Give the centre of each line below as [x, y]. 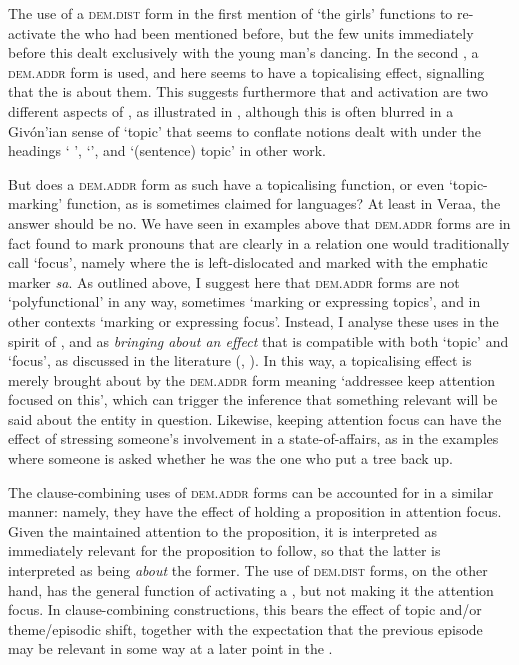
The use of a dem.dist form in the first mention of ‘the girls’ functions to [230, 13]
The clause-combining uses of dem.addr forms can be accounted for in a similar [251, 491]
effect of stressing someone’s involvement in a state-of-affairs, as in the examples [253, 438]
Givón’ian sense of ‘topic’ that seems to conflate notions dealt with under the [245, 130]
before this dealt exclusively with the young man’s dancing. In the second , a [243, 52]
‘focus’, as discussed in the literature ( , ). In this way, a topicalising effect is [240, 360]
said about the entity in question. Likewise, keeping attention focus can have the [255, 418]
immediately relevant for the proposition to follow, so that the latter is [224, 550]
